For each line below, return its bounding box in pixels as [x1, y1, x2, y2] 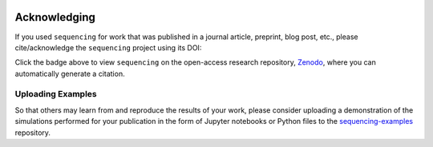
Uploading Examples [14, 89, 98, 100]
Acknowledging [14, 10, 95, 24]
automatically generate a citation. [14, 69, 125, 78]
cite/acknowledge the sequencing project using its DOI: [14, 42, 202, 52]
